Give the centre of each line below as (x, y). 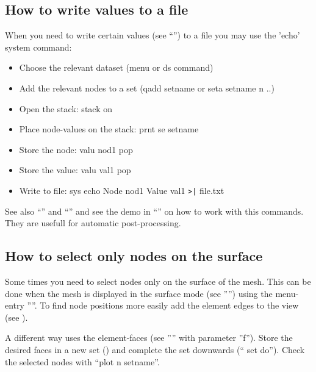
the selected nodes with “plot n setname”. (82, 361)
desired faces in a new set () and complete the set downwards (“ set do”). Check (155, 349)
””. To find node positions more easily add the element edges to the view (163, 305)
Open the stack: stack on (66, 108)
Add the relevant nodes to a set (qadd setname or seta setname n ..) (147, 88)
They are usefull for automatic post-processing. (93, 223)
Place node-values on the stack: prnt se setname (109, 129)
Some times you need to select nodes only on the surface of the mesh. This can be (158, 281)
